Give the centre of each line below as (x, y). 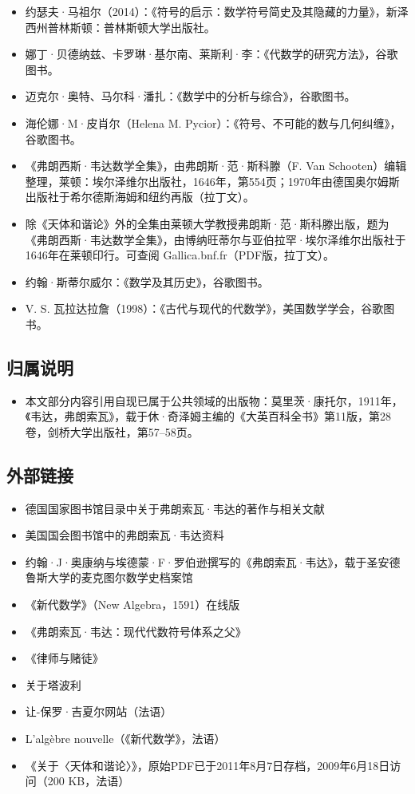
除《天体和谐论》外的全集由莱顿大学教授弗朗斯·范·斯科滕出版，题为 (207, 223)
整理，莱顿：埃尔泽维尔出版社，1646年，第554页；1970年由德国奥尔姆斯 (212, 181)
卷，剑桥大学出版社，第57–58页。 (112, 431)
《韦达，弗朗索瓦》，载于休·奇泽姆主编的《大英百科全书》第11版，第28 (208, 416)
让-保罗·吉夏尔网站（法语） (99, 711)
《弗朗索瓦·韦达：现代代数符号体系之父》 (136, 631)
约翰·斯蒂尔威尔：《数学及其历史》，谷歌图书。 (147, 281)
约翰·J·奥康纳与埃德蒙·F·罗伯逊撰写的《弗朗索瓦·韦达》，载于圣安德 (213, 561)
